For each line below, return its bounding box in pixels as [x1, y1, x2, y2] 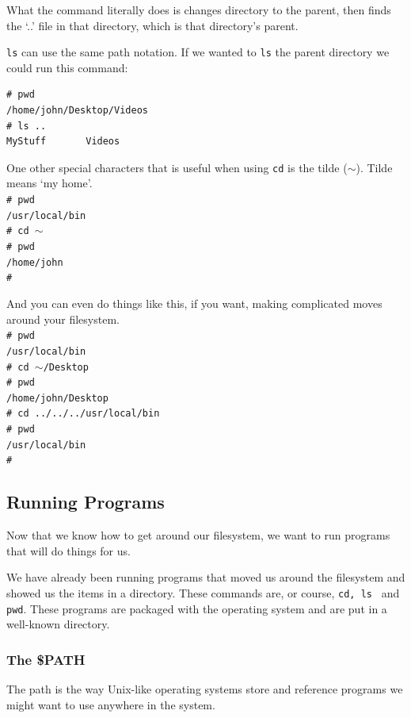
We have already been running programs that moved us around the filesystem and [6, 569, 405, 586]
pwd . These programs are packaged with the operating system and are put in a [6, 600, 387, 616]
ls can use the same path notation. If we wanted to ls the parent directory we [6, 44, 390, 60]
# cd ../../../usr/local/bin [6, 408, 160, 420]
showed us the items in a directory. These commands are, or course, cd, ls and [6, 585, 400, 601]
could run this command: [6, 59, 128, 75]
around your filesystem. [6, 310, 120, 327]
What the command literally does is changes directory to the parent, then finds [6, 2, 391, 17]
